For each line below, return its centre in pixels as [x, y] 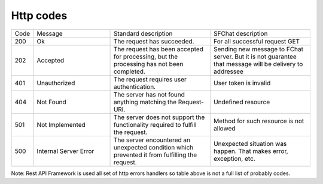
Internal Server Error [65, 151]
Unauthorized [56, 83]
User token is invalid [242, 83]
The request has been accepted [158, 49]
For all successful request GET [257, 41]
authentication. [134, 86]
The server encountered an [152, 140]
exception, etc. [234, 158]
